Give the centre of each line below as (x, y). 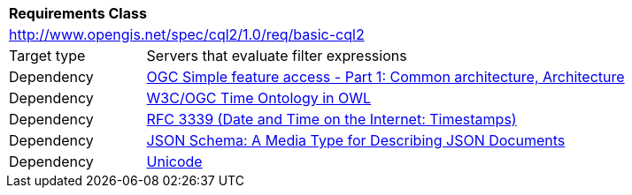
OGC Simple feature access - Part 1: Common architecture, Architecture (385, 77)
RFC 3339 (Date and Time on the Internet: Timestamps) (331, 119)
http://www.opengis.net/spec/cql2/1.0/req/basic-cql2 (187, 34)
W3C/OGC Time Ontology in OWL (259, 98)
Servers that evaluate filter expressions (277, 56)
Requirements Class (78, 13)
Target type (47, 56)
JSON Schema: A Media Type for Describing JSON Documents (356, 140)
